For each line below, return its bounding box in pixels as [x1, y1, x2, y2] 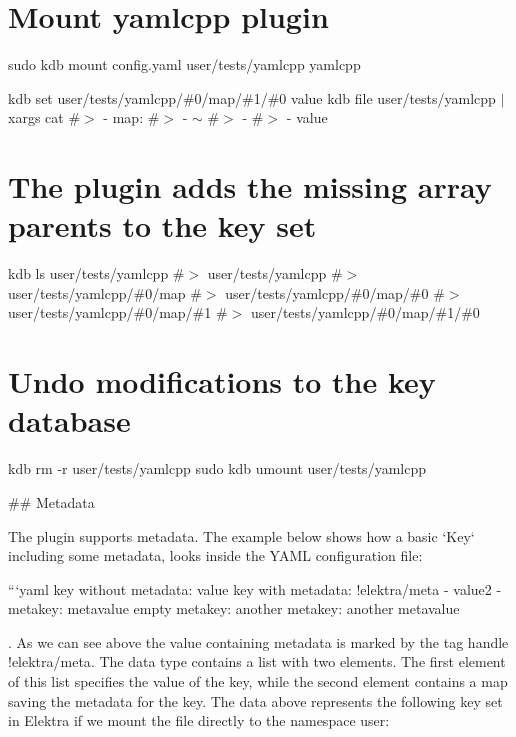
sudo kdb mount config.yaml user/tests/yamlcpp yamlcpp [8, 54, 361, 75]
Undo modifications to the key [8, 361, 436, 402]
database [8, 400, 131, 441]
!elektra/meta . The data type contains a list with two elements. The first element [8, 651, 506, 672]
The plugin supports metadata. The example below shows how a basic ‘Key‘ [8, 525, 475, 546]
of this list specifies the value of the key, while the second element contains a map [8, 671, 508, 692]
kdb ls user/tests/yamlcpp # [8, 263, 185, 284]
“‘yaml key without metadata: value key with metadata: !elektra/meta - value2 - [8, 578, 502, 599]
